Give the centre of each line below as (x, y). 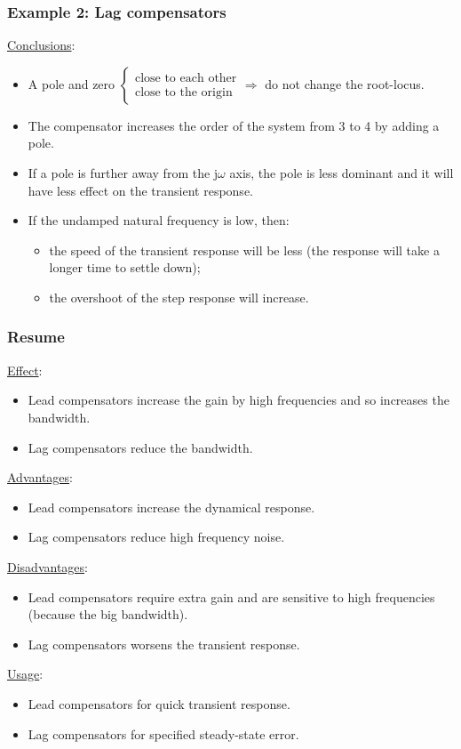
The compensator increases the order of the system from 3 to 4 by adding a (234, 125)
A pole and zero (72, 83)
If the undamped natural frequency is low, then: (159, 220)
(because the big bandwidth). (108, 614)
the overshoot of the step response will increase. (179, 297)
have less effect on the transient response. (140, 190)
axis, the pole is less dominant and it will (342, 173)
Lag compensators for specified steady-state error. (163, 733)
